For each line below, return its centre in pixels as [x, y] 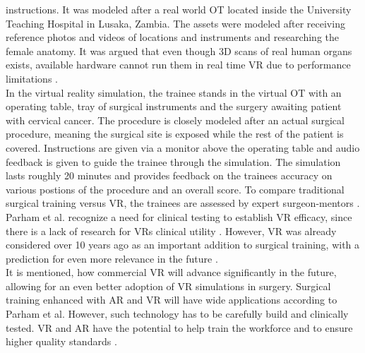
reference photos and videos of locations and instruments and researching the [172, 37]
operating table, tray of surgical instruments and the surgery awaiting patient [174, 106]
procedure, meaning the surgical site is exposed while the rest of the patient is [175, 134]
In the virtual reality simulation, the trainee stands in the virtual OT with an [174, 92]
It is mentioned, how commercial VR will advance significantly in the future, [171, 272]
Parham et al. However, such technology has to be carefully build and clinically [177, 314]
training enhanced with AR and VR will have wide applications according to [172, 300]
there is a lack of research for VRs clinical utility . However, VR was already [171, 231]
